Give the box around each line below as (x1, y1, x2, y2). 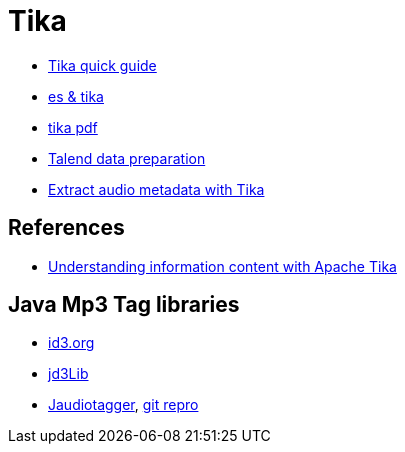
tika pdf (48, 118, 98, 136)
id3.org (48, 334, 95, 352)
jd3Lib (48, 365, 89, 383)
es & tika (48, 87, 104, 105)
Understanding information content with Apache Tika (48, 257, 397, 275)
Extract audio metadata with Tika (48, 180, 265, 198)
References (8, 215, 125, 241)
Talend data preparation (48, 149, 206, 167)
